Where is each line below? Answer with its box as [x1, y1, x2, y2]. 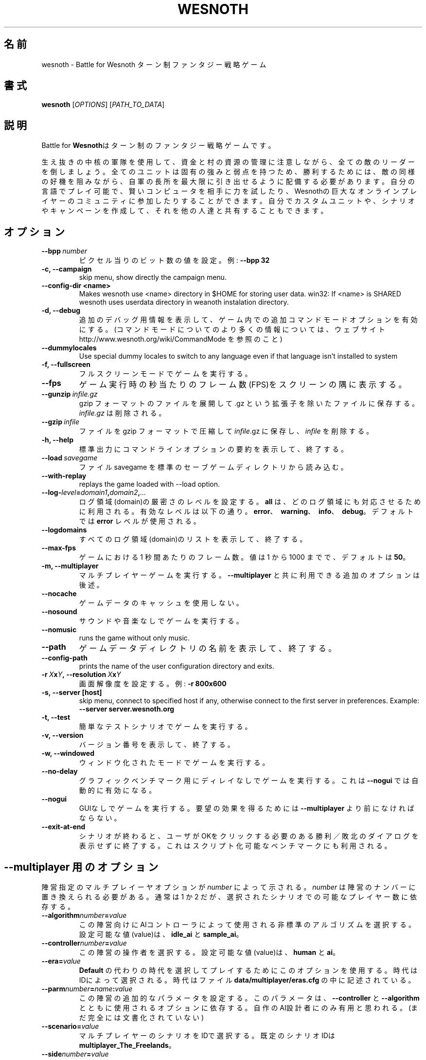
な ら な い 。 [79, 814, 121, 822]
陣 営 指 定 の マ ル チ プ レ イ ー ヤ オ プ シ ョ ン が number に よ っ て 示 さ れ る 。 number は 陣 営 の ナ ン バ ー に [41, 882, 416, 891]
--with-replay [41, 472, 87, 480]
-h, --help [41, 436, 73, 444]
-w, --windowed [41, 749, 94, 758]
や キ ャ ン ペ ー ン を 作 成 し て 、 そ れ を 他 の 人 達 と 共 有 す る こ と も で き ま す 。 [41, 206, 328, 215]
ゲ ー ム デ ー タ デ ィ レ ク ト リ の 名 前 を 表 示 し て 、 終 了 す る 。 [79, 643, 337, 654]
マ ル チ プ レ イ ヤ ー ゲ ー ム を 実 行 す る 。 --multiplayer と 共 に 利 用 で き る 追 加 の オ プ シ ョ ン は [79, 571, 420, 580]
